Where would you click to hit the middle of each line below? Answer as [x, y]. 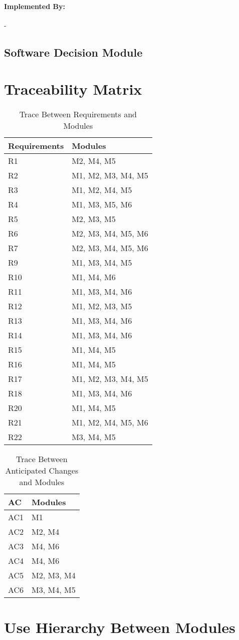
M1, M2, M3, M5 [102, 306]
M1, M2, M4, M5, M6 [110, 422]
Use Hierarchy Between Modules [120, 627]
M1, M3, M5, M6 [102, 204]
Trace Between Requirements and [78, 114]
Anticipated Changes [42, 471]
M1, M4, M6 [94, 277]
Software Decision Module [73, 52]
